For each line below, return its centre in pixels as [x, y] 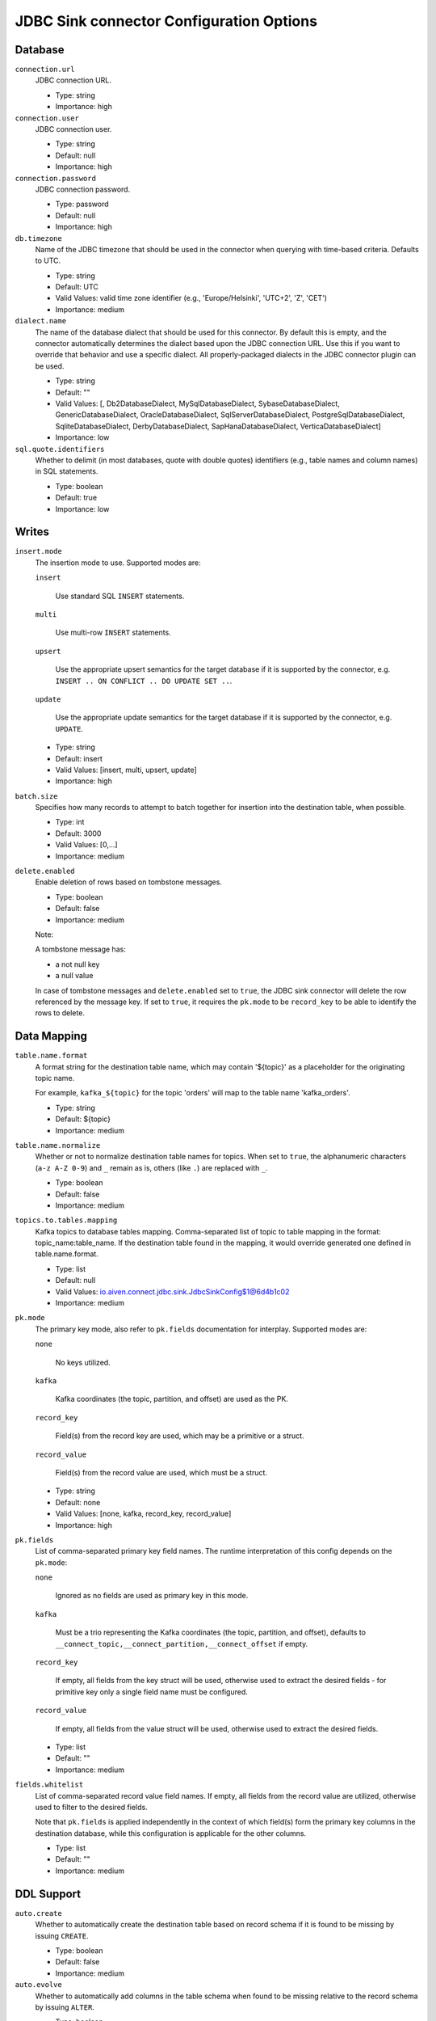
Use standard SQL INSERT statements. [120, 596]
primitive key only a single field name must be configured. [151, 1692]
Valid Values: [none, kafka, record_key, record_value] [143, 1514]
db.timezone [38, 238]
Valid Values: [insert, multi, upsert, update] [126, 770]
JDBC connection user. [73, 129]
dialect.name [41, 321]
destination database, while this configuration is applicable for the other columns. [171, 1833]
